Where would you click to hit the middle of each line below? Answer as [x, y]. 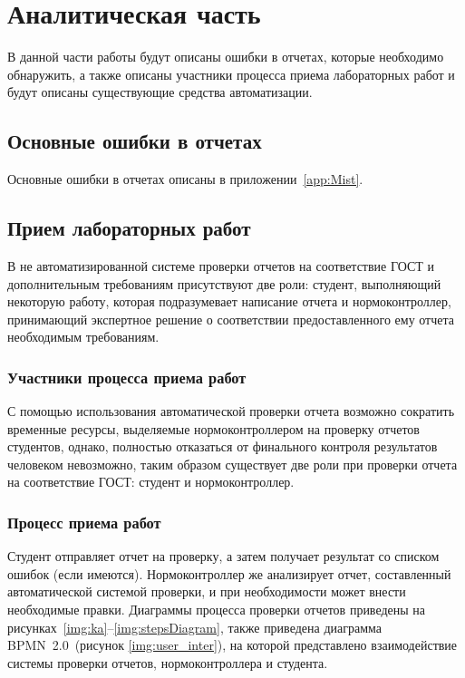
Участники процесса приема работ [127, 377]
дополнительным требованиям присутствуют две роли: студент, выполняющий [224, 283]
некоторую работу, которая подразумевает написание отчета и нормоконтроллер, [229, 301]
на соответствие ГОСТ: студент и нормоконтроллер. [151, 482]
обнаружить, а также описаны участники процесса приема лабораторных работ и [231, 74]
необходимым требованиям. [83, 337]
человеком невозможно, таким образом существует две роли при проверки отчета [232, 464]
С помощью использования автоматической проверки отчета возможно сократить [231, 411]
